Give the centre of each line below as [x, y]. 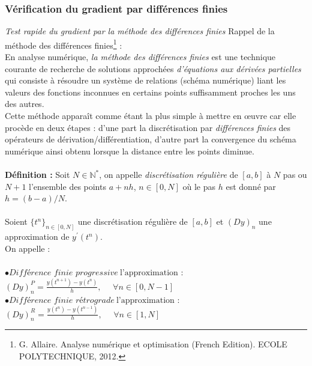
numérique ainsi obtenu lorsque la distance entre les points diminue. [130, 151]
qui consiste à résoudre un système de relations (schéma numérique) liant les [145, 80]
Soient [16, 221]
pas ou [295, 174]
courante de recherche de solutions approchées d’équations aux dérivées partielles [153, 68]
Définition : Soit [37, 174]
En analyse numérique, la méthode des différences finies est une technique [140, 57]
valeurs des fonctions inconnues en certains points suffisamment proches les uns [150, 92]
